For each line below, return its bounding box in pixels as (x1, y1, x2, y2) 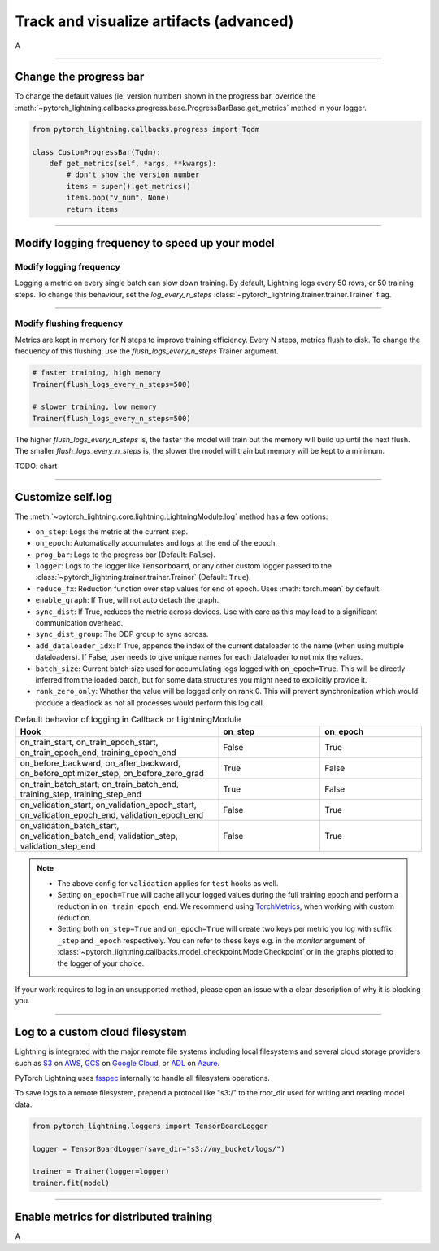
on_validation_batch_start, (20, 820, 120, 832)
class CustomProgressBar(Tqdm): (32, 147, 162, 156)
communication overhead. (35, 617, 124, 627)
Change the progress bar (15, 70, 145, 84)
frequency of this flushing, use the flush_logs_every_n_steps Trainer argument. (15, 346, 279, 356)
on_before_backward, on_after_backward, (20, 757, 181, 769)
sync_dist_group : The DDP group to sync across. (35, 630, 209, 639)
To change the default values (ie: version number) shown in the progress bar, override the (15, 91, 316, 101)
